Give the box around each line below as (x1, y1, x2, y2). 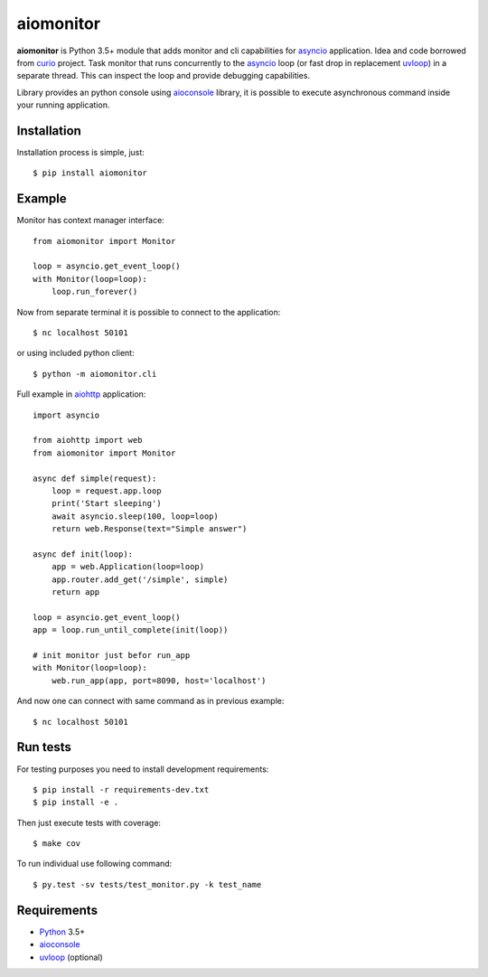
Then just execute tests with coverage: (16, 817, 162, 828)
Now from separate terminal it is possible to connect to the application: (16, 306, 281, 317)
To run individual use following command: (16, 859, 173, 869)
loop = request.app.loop (51, 485, 162, 496)
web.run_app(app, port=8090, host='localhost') (51, 675, 267, 686)
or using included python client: (16, 348, 135, 359)
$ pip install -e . (33, 797, 119, 808)
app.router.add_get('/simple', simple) (51, 574, 229, 585)
